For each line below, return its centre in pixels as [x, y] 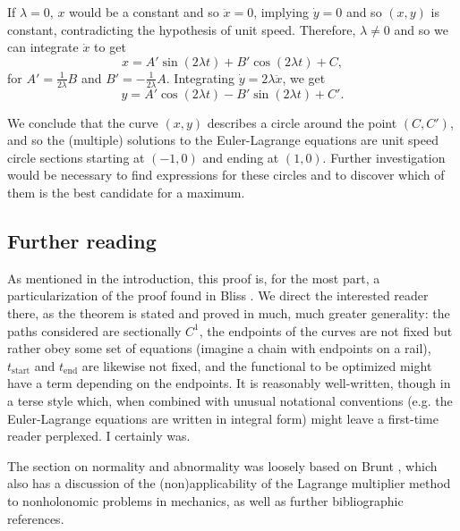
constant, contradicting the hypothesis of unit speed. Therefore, [182, 29]
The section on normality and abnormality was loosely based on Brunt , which [222, 465]
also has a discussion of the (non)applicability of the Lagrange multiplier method [229, 483]
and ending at [241, 157]
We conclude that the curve [83, 122]
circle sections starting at [76, 157]
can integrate [43, 47]
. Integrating [200, 77]
